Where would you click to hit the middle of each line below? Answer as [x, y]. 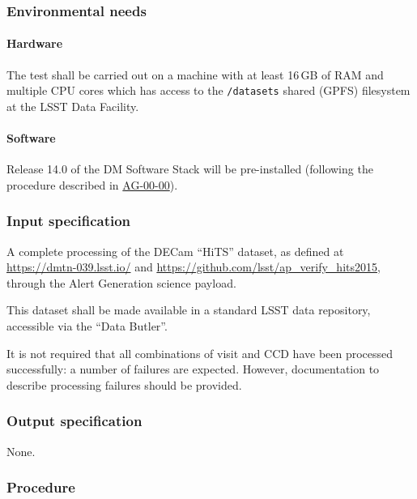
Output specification [74, 421]
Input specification [69, 221]
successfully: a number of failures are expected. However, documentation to [193, 369]
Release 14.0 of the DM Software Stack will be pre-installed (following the [190, 169]
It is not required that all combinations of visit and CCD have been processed [200, 353]
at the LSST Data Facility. [73, 106]
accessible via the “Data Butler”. [87, 326]
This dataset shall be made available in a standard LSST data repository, [189, 310]
